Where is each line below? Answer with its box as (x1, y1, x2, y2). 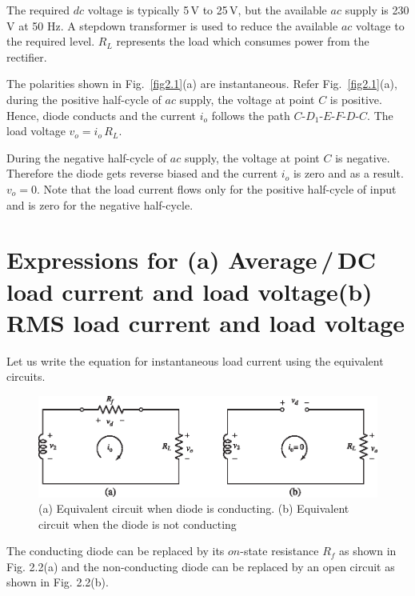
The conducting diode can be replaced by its (6, 542, 225, 559)
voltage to (356, 17, 405, 34)
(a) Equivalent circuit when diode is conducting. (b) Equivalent (38, 500, 349, 517)
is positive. (329, 90, 382, 107)
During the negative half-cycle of (6, 149, 167, 166)
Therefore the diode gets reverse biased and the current (6, 165, 278, 182)
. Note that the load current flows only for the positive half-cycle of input (37, 180, 397, 197)
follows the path (211, 106, 290, 123)
